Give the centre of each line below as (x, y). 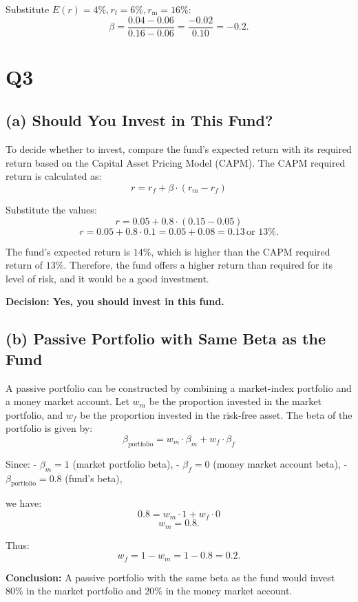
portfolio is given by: (49, 428)
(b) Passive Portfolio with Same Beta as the (166, 339)
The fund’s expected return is (68, 251)
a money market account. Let (67, 401)
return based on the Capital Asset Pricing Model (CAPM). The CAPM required (176, 162)
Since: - (21, 463)
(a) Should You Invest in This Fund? (139, 120)
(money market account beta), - (280, 463)
